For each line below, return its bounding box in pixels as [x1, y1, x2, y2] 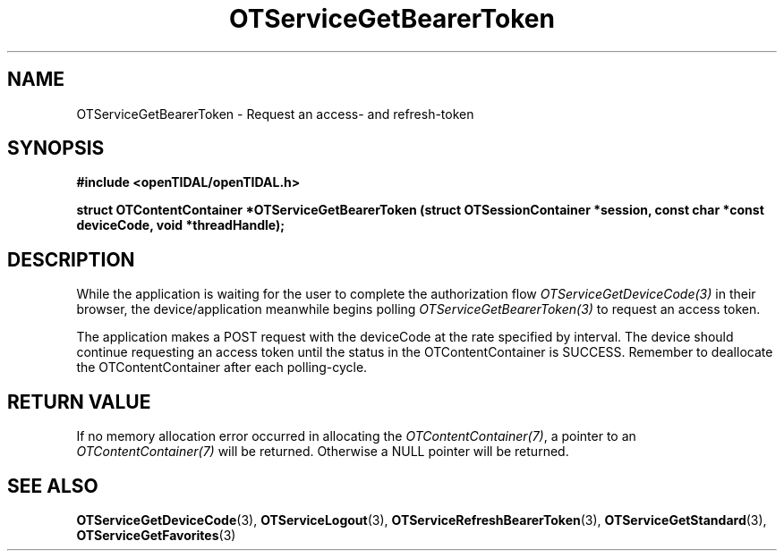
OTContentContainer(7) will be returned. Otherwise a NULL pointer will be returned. [76, 444, 569, 460]
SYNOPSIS [7, 137, 105, 160]
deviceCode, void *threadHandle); [76, 217, 285, 233]
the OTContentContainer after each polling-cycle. [76, 359, 368, 376]
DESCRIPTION [7, 248, 135, 271]
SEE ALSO [7, 474, 98, 497]
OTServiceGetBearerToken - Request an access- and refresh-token [76, 106, 474, 122]
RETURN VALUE [7, 390, 151, 413]
